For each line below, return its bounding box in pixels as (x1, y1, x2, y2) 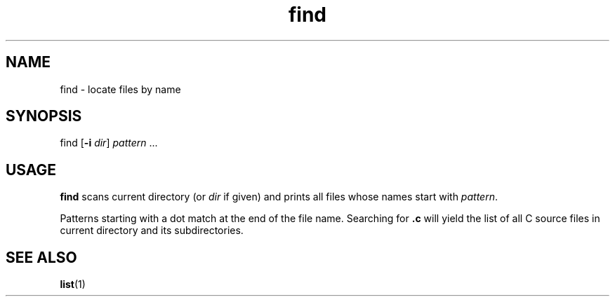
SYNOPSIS (6, 107, 82, 125)
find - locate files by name (60, 83, 181, 95)
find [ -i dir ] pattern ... (60, 137, 158, 149)
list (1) (60, 278, 86, 291)
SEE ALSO (6, 248, 77, 266)
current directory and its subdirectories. (60, 224, 244, 237)
